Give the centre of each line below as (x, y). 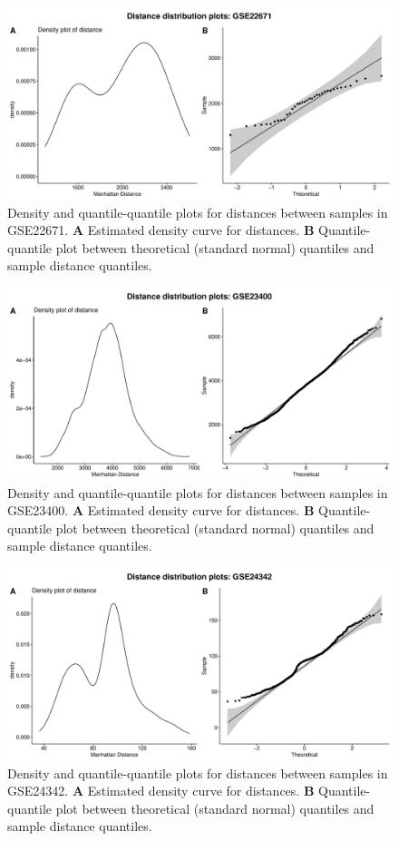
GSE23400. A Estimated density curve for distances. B (161, 510)
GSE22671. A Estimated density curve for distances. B (161, 230)
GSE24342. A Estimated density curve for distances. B (161, 791)
